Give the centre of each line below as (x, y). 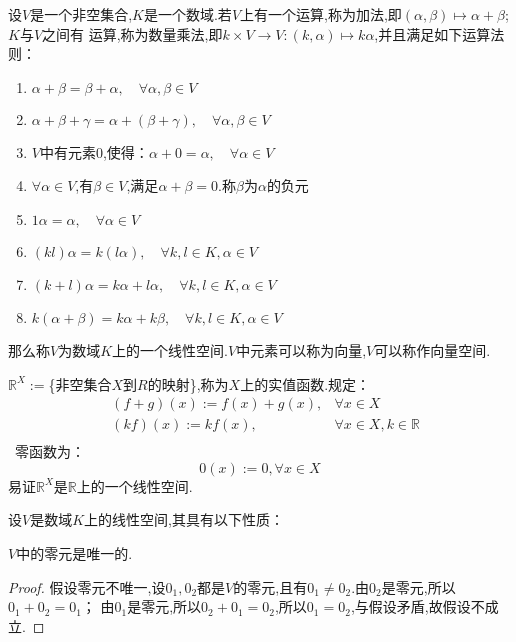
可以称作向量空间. (432, 349)
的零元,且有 (270, 586)
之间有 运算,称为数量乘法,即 (132, 33)
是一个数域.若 (187, 14)
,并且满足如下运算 (432, 33)
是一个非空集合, (81, 14)
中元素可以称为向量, (301, 349)
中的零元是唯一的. (74, 553)
